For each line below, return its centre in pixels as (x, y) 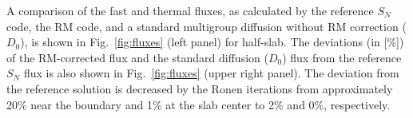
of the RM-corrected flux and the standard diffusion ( (137, 57)
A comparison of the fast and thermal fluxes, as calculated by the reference (190, 10)
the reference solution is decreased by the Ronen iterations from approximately (200, 88)
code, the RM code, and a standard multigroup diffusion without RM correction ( (206, 26)
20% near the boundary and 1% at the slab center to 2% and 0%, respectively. (199, 104)
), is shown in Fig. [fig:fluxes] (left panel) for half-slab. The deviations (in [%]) (212, 42)
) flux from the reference (342, 57)
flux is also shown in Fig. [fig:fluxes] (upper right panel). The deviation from (211, 73)
